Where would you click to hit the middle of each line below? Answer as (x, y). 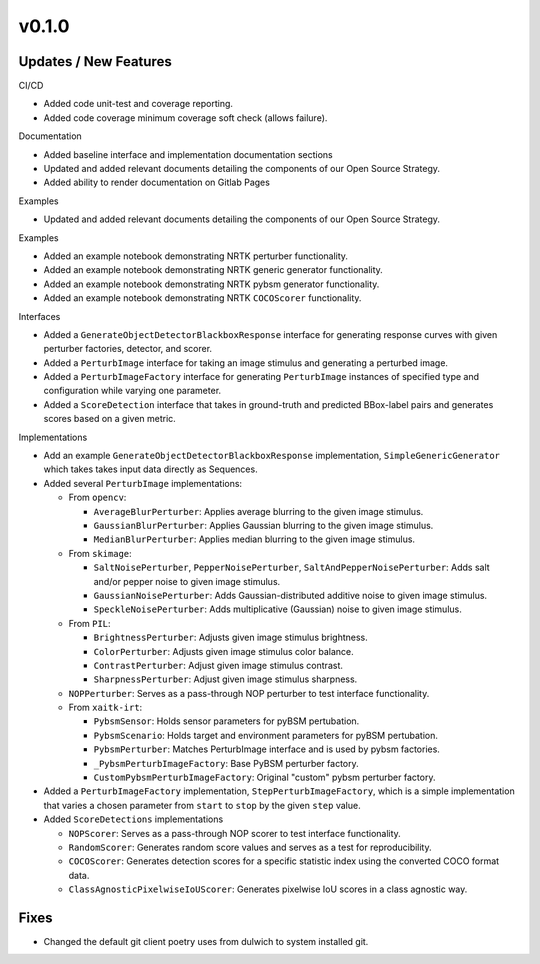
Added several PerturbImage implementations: (143, 483)
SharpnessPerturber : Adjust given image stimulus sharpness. (225, 679)
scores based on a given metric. (110, 419)
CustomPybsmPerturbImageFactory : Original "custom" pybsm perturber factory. (264, 777)
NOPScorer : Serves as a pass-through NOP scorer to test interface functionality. (235, 833)
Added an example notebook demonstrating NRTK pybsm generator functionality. (211, 284)
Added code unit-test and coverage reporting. (138, 104)
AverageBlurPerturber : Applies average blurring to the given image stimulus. (258, 511)
